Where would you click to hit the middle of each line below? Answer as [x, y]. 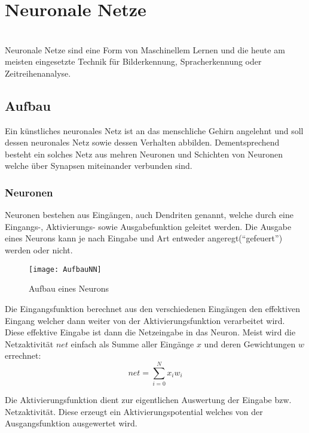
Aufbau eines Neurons [69, 288]
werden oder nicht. [39, 250]
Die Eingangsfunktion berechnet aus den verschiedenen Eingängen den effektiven [153, 308]
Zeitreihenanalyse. [38, 73]
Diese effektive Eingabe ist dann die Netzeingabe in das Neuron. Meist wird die [150, 332]
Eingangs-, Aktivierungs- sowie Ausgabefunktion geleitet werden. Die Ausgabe [148, 226]
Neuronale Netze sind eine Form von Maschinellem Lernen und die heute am [145, 49]
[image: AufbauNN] [65, 269]
